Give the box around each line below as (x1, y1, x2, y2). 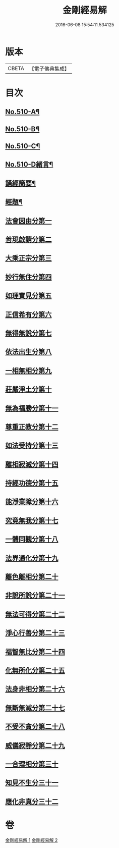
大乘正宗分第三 (5, 254, 52, 262)
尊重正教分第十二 (5, 422, 58, 431)
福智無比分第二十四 (5, 647, 65, 656)
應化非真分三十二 (5, 797, 58, 806)
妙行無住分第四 (5, 273, 52, 281)
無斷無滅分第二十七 (5, 704, 65, 712)
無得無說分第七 (5, 329, 52, 337)
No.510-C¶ (5, 142, 40, 150)
